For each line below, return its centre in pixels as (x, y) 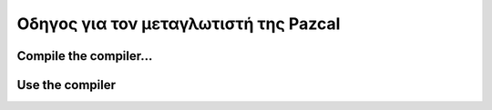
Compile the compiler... (85, 56)
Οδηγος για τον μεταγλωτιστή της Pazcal (179, 24)
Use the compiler (66, 85)
